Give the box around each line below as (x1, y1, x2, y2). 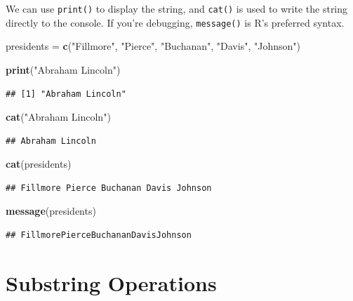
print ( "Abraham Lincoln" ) (6, 62, 121, 76)
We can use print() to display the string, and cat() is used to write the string (6, 1, 348, 15)
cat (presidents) (6, 156, 72, 171)
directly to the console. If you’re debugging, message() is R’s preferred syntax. (6, 15, 345, 29)
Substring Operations (6, 268, 217, 297)
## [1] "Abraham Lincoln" (6, 88, 126, 99)
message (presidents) (6, 203, 96, 218)
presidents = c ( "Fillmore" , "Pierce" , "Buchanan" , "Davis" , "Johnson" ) (6, 39, 300, 53)
